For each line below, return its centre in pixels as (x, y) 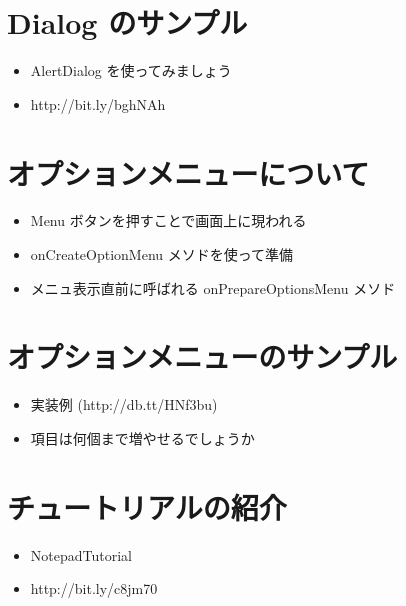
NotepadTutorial (81, 554)
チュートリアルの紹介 (147, 506)
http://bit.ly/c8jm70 (94, 588)
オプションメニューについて (188, 172)
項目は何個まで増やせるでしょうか (142, 437)
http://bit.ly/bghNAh (98, 103)
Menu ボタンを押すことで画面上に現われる (168, 220)
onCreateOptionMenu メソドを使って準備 (162, 254)
